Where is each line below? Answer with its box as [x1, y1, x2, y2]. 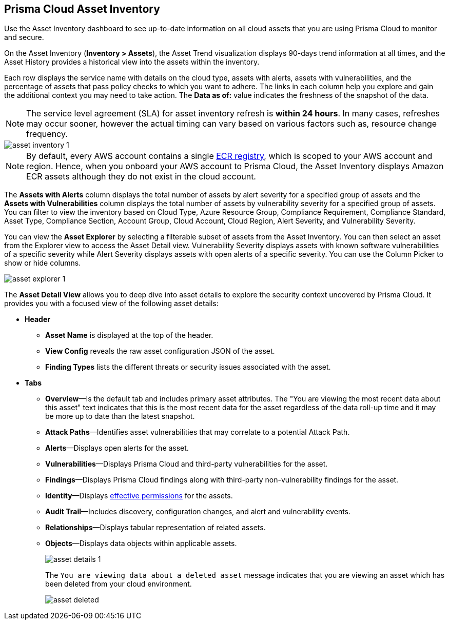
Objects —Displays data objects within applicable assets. [45, 539, 237, 548]
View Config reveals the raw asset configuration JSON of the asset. [45, 347, 275, 356]
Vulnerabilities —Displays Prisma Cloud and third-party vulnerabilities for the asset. [45, 459, 328, 469]
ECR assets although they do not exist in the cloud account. [26, 171, 256, 182]
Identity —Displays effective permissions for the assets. [45, 491, 233, 500]
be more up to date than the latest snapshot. [45, 412, 195, 421]
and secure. [4, 33, 44, 42]
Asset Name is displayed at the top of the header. [45, 331, 213, 340]
